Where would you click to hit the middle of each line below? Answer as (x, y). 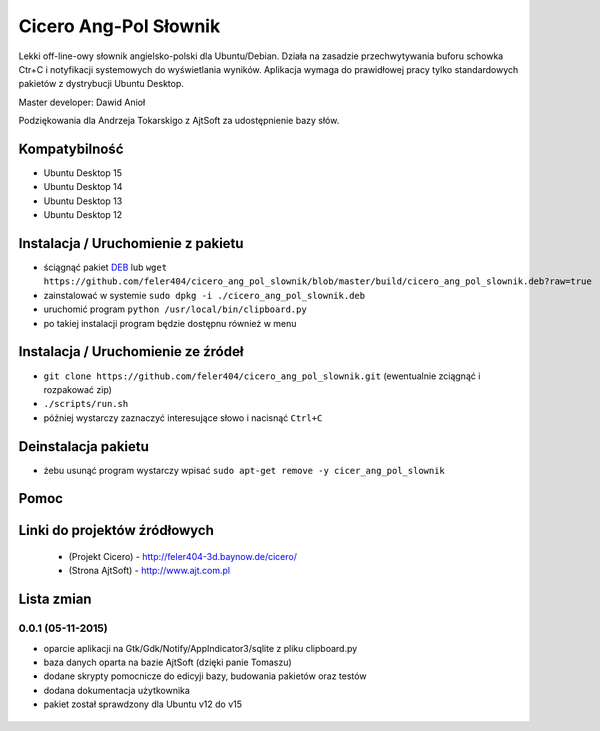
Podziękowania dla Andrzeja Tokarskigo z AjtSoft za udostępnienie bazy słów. (179, 121)
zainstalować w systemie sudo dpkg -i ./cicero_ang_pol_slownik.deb (204, 295)
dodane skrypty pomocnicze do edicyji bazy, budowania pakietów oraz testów (205, 676)
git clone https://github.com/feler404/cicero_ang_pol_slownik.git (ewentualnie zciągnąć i (262, 376)
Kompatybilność (71, 148)
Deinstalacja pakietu (84, 446)
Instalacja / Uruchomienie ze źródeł (131, 351)
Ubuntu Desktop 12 (83, 215)
